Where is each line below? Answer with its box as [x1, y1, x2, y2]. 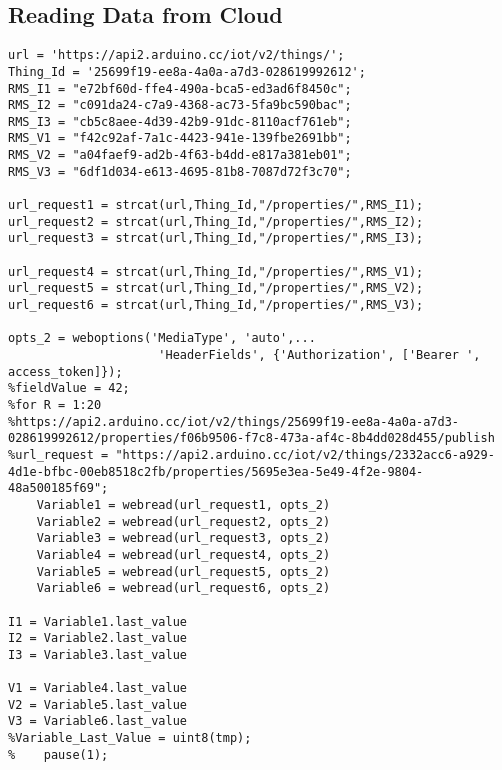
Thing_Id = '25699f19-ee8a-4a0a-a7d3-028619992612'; [8, 64, 366, 79]
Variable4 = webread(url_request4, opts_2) [36, 547, 331, 562]
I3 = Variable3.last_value [8, 647, 187, 662]
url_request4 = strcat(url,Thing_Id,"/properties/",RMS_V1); [8, 264, 424, 279]
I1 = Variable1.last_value [8, 614, 187, 629]
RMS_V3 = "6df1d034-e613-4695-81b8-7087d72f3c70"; [8, 164, 352, 179]
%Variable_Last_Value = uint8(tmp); [8, 731, 252, 746]
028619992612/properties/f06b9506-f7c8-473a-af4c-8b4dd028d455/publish [8, 431, 495, 446]
